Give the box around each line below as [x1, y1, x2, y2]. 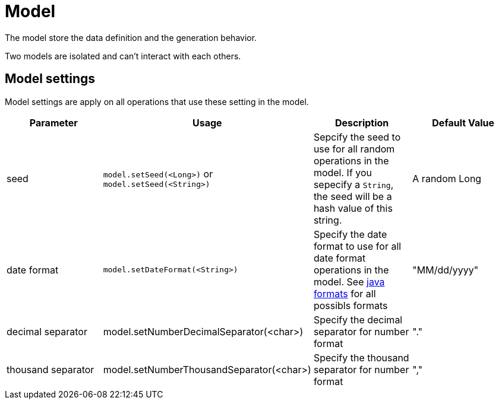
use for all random [313, 142, 395, 155]
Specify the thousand [313, 351, 409, 364]
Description [334, 116, 389, 129]
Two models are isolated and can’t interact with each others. [5, 50, 241, 61]
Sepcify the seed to [313, 131, 401, 143]
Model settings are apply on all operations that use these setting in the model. [5, 96, 309, 107]
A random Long [412, 172, 482, 184]
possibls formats [313, 299, 388, 311]
